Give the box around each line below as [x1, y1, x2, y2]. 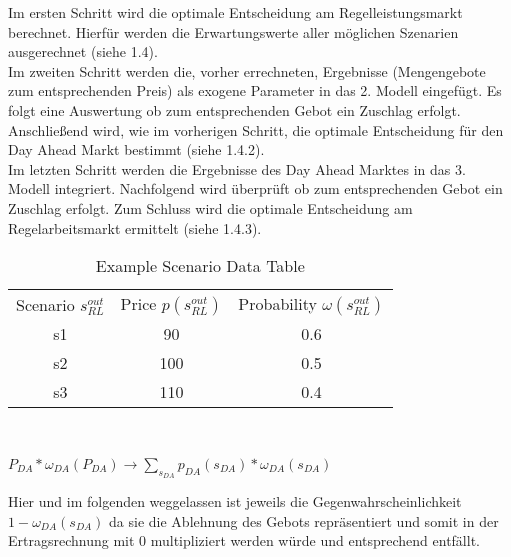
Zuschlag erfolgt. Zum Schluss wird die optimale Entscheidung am [8, 197, 413, 218]
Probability [238, 292, 317, 316]
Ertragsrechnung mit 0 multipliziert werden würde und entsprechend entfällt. [8, 530, 480, 551]
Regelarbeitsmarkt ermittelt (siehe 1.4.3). [8, 217, 262, 238]
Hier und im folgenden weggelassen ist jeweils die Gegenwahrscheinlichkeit [8, 490, 462, 511]
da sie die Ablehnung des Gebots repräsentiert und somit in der [109, 510, 499, 531]
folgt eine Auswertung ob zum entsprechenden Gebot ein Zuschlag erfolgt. [8, 99, 461, 120]
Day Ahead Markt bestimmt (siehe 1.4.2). [8, 139, 265, 160]
